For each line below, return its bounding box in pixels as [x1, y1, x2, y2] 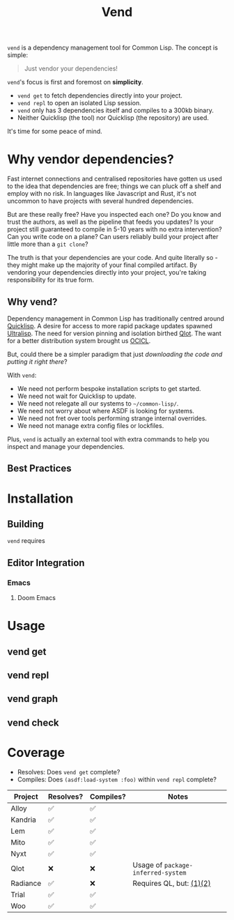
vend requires [7, 537, 45, 545]
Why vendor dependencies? [7, 151, 174, 167]
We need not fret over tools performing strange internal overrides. [17, 414, 208, 422]
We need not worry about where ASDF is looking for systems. [17, 406, 195, 415]
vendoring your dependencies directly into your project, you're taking [7, 268, 207, 277]
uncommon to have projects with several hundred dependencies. [7, 197, 194, 206]
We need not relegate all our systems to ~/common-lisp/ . [17, 399, 179, 408]
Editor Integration [7, 557, 85, 569]
